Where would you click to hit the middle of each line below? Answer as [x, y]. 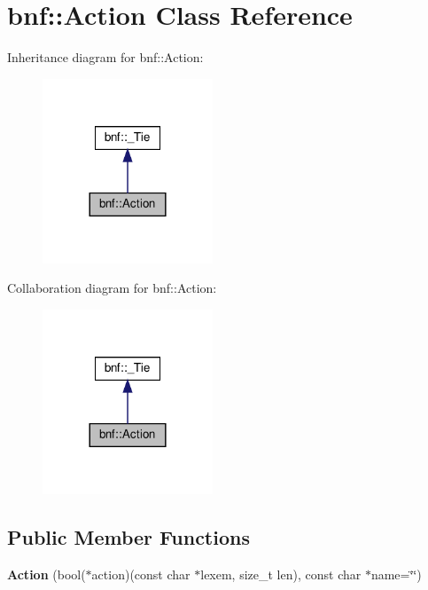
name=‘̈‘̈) [396, 574]
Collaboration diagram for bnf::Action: [112, 288]
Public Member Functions [128, 536]
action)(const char [141, 574]
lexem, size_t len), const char [281, 574]
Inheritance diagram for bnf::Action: [105, 57]
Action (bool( [47, 574]
